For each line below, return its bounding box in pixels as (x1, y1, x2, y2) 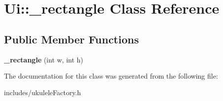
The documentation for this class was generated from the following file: (4, 71, 218, 81)
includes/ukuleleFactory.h (4, 87, 81, 97)
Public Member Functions (4, 31, 139, 46)
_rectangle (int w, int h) (4, 54, 84, 64)
